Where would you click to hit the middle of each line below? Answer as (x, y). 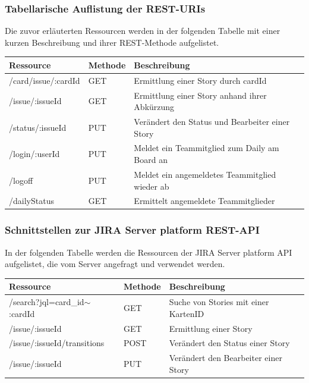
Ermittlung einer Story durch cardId (200, 80)
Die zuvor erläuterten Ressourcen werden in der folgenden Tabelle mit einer (143, 31)
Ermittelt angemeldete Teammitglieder (204, 201)
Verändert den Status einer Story (229, 343)
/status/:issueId (38, 127)
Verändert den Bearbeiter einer (226, 358)
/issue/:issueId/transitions (57, 343)
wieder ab (152, 186)
